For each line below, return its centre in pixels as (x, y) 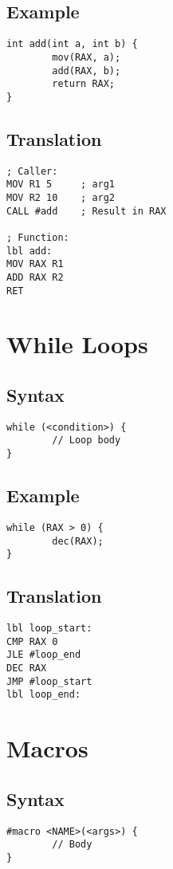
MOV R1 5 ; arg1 (61, 185)
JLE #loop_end (44, 655)
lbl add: (29, 251)
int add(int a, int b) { (72, 44)
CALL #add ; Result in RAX (86, 211)
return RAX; (84, 84)
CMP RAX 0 (32, 641)
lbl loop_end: (44, 695)
